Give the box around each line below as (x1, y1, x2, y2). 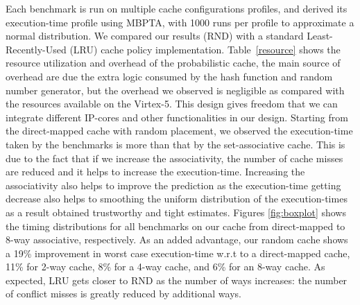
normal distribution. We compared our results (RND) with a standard (6, 28, 304, 43)
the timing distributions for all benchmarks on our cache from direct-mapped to (6, 218, 345, 233)
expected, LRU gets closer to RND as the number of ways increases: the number (6, 272, 348, 287)
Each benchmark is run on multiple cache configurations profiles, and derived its (6, 1, 348, 15)
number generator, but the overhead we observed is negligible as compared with (6, 82, 345, 97)
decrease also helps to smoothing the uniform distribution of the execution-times (6, 191, 348, 206)
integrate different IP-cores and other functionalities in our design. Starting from (6, 110, 348, 124)
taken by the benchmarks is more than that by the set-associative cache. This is (6, 137, 345, 151)
